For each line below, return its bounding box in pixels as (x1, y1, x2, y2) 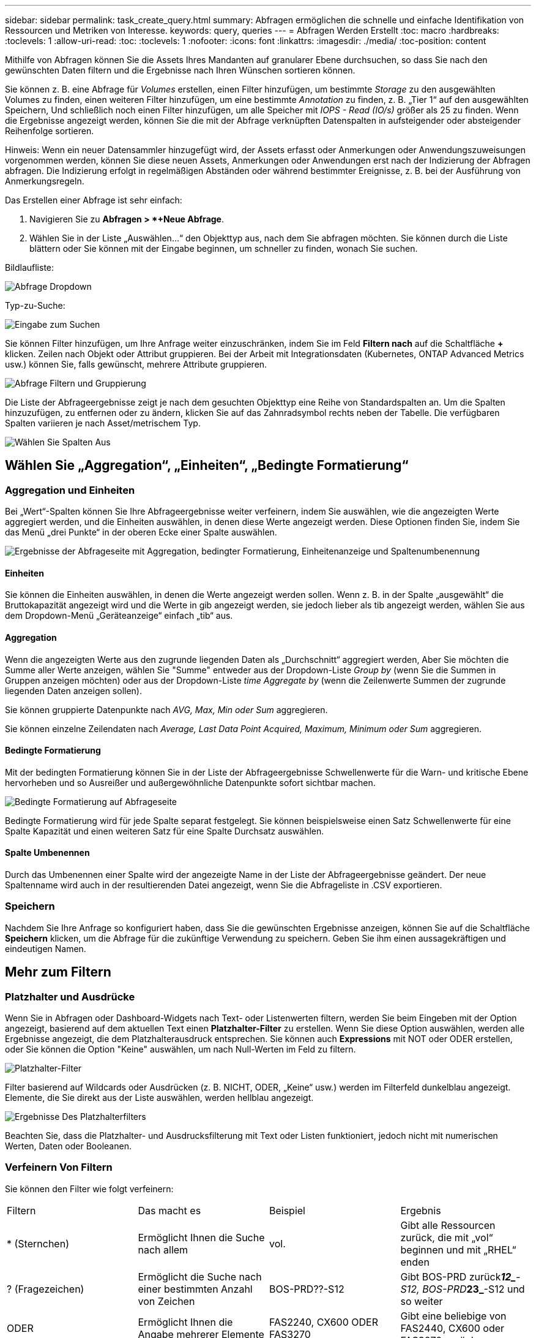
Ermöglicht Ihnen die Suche (138, 1231, 265, 1244)
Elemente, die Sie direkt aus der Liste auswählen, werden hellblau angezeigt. (5, 1092, 314, 1103)
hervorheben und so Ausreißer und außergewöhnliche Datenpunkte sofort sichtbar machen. (5, 777, 376, 788)
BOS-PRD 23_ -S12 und (422, 1282, 525, 1295)
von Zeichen (138, 1295, 195, 1307)
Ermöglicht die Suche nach (138, 1270, 262, 1283)
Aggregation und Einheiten (5, 483, 135, 496)
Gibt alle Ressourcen (400, 1219, 496, 1231)
